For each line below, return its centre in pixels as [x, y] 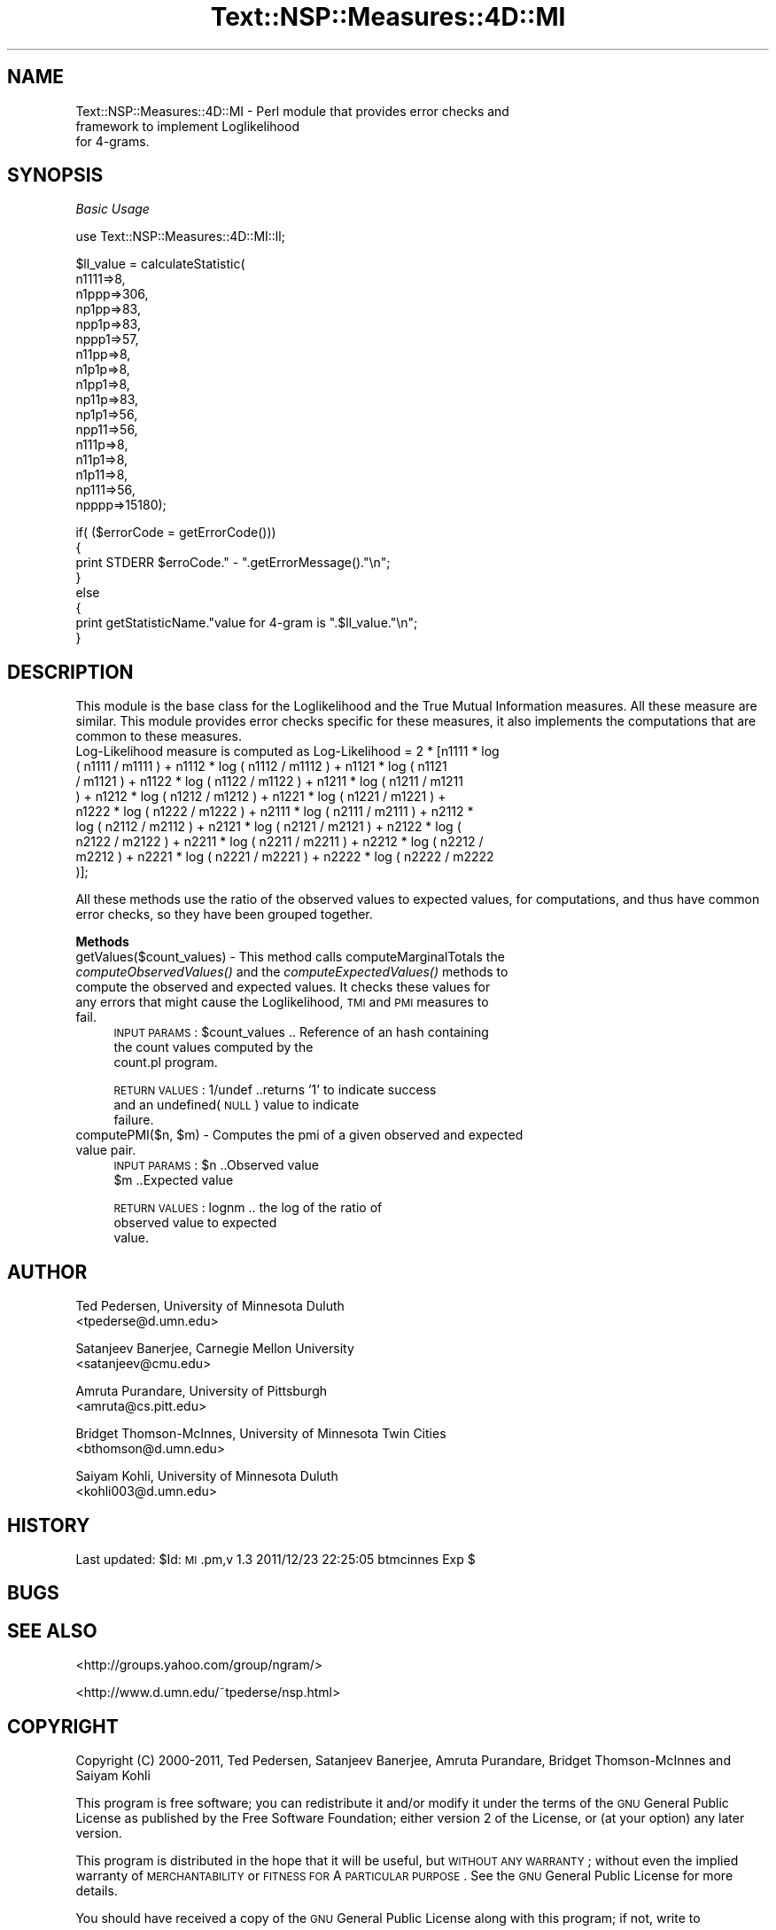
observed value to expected [195, 1223]
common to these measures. [159, 736]
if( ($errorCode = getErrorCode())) [176, 533]
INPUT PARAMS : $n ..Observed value [217, 1165]
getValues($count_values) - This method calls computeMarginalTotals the [290, 957]
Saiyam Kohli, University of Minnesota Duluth [207, 1476]
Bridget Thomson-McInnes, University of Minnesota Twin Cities [261, 1434]
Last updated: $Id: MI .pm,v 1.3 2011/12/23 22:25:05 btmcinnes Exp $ [275, 1559]
